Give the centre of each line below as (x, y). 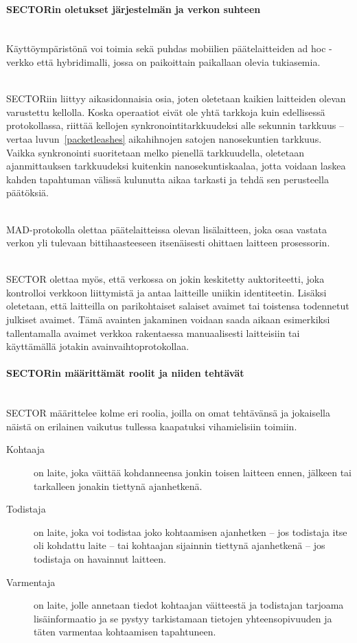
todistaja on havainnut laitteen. (100, 559)
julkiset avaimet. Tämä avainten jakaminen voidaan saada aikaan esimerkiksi (168, 319)
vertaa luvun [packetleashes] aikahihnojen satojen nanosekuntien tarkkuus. (164, 138)
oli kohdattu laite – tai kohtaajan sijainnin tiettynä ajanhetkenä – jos (180, 545)
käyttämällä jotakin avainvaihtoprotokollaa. (98, 346)
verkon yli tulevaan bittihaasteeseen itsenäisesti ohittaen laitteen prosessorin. (168, 243)
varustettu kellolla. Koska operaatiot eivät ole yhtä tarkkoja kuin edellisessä (166, 112)
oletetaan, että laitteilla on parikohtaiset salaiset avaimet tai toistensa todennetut (178, 306)
